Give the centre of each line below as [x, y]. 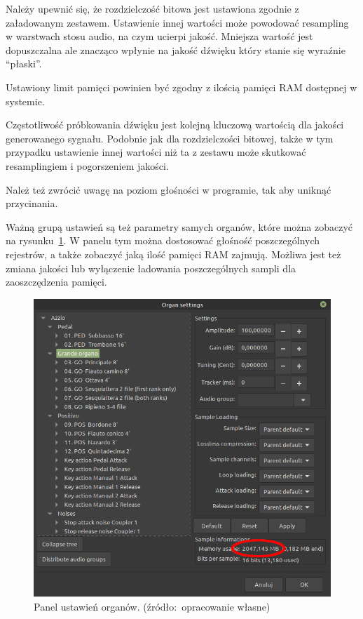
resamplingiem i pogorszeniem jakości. [87, 165]
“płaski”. [24, 64]
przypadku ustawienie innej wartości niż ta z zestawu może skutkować [156, 152]
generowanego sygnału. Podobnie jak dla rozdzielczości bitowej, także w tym [170, 138]
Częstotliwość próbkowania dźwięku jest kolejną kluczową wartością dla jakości [175, 125]
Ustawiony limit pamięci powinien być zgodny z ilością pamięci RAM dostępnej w [181, 87]
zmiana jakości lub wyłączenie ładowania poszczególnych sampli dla [151, 268]
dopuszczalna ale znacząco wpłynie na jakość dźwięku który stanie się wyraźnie [176, 49]
